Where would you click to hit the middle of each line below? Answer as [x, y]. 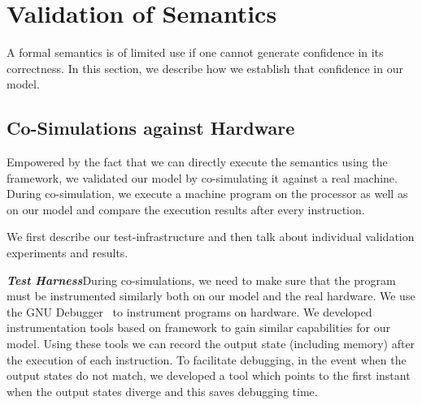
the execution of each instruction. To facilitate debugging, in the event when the [207, 359]
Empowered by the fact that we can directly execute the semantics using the [197, 162]
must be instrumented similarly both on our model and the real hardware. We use [211, 296]
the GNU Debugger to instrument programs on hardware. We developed [189, 311]
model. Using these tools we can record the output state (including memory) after [211, 344]
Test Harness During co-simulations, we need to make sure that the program [201, 280]
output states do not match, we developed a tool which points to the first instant [209, 375]
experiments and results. [67, 253]
